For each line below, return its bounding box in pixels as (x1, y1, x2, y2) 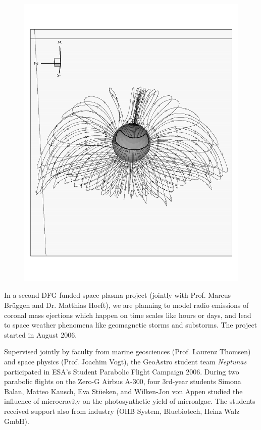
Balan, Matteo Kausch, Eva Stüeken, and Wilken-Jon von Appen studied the (4, 386, 243, 396)
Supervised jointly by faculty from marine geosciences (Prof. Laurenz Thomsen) (4, 346, 251, 357)
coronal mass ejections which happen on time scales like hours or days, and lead (4, 309, 251, 320)
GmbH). (4, 415, 29, 426)
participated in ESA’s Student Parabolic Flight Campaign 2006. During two (4, 366, 239, 377)
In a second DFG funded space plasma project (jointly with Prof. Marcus (4, 290, 231, 300)
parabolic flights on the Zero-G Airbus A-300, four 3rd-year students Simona (4, 376, 241, 387)
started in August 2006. (4, 329, 77, 340)
